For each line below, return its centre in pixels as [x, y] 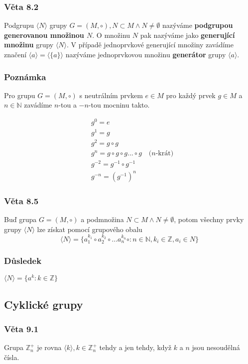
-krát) [165, 154]
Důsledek [23, 260]
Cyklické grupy [44, 304]
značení [15, 54]
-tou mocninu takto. [119, 105]
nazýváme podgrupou [197, 25]
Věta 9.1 [21, 329]
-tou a [67, 105]
